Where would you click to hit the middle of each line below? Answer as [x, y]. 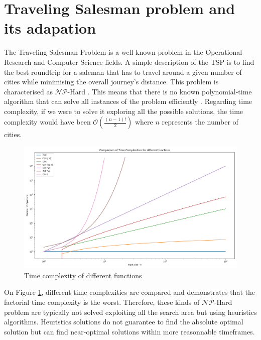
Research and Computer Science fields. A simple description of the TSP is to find [129, 62]
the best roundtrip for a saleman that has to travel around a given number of [123, 72]
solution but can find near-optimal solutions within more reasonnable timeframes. [129, 331]
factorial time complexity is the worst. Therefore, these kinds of [102, 302]
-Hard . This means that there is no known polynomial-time [160, 91]
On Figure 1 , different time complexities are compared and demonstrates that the [129, 292]
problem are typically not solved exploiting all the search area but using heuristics [130, 312]
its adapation [50, 28]
